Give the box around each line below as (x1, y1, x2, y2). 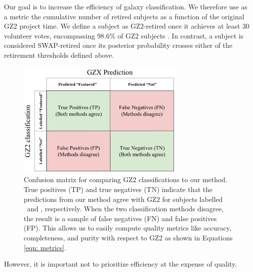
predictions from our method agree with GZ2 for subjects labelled (24, 194, 223, 204)
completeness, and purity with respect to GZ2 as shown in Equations (24, 232, 233, 242)
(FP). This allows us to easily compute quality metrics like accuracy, (24, 223, 232, 233)
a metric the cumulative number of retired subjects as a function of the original (4, 11, 245, 21)
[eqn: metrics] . (24, 242, 67, 252)
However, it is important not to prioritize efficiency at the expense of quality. (4, 259, 237, 269)
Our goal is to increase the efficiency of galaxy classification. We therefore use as (4, 1, 248, 11)
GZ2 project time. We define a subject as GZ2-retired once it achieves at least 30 (4, 21, 250, 31)
